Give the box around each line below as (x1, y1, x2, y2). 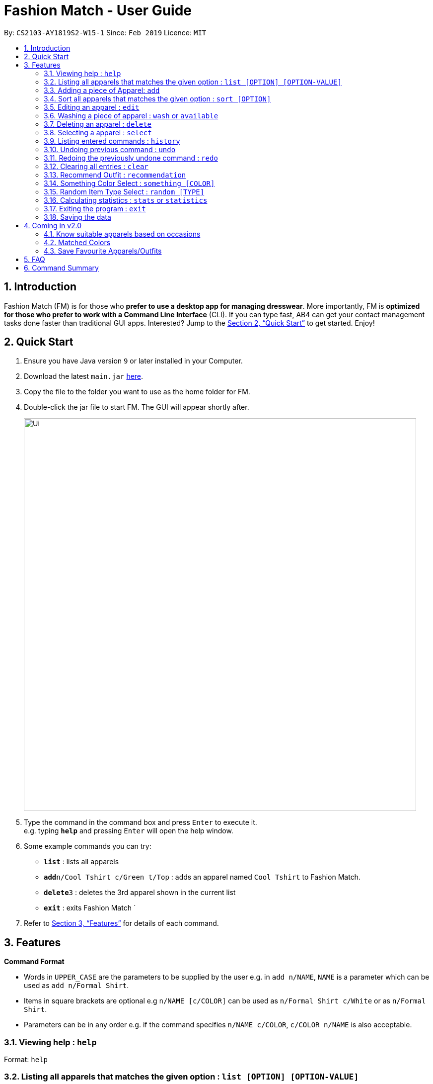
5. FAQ (24, 255, 45, 264)
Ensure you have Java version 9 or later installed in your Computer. (24, 357, 243, 365)
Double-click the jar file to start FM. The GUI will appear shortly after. (24, 403, 249, 412)
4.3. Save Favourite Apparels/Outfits (44, 246, 162, 255)
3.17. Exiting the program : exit (44, 204, 146, 213)
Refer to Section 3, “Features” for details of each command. (24, 919, 219, 928)
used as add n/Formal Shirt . (24, 981, 129, 990)
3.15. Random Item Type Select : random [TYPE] (44, 187, 205, 196)
